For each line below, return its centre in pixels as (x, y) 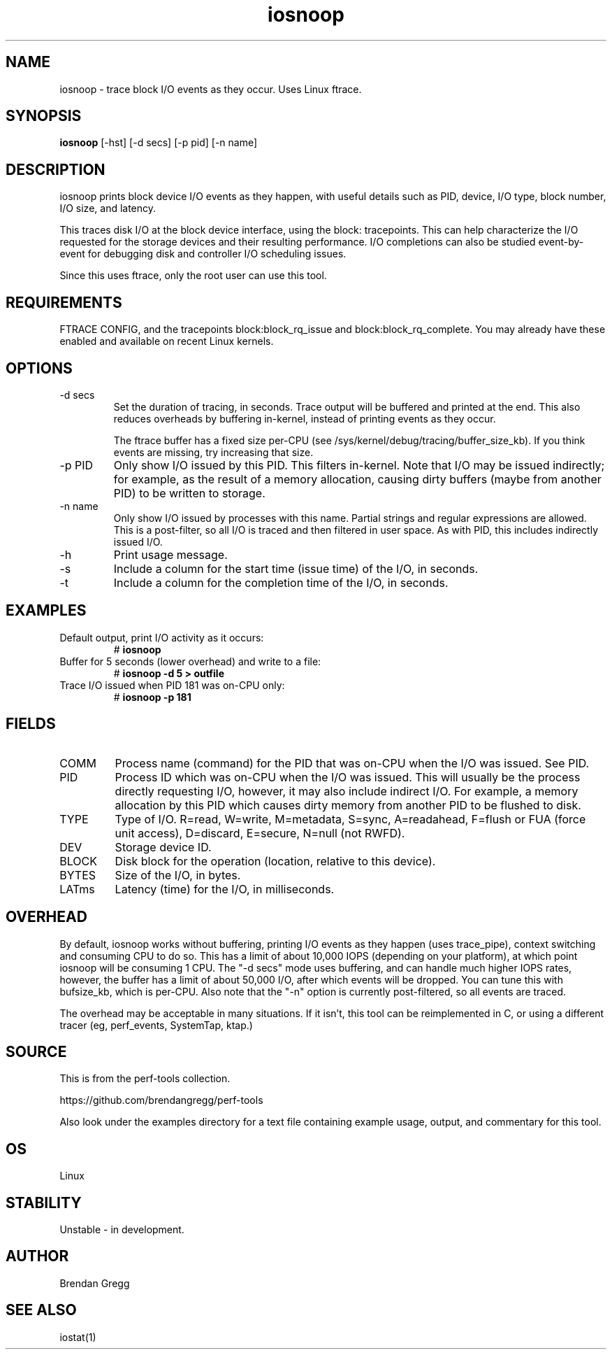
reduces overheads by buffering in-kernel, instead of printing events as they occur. (305, 418)
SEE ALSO (41, 1310)
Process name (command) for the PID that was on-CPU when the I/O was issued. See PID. (352, 763)
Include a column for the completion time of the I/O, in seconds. (281, 582)
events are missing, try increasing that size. (213, 452)
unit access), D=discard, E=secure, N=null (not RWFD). (260, 833)
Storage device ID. (163, 847)
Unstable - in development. (122, 1230)
